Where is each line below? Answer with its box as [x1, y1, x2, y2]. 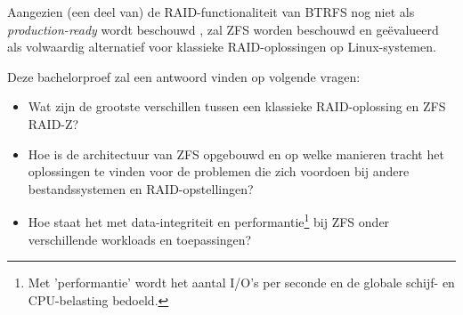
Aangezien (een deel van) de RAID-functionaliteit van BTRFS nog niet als [7, 3, 415, 20]
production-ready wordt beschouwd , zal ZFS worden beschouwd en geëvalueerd [7, 20, 439, 38]
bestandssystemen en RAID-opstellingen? [28, 179, 254, 198]
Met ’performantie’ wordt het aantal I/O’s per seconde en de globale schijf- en [28, 273, 455, 292]
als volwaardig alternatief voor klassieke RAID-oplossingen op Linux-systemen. [7, 37, 436, 56]
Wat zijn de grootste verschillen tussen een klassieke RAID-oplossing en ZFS [28, 97, 446, 116]
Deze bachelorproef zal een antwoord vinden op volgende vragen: [7, 67, 361, 85]
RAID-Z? [28, 114, 79, 133]
